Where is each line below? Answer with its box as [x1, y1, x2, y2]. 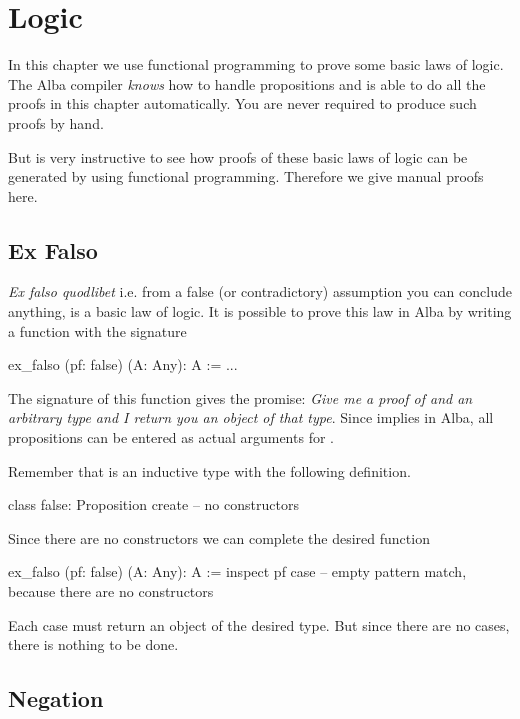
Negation [8, 683, 104, 714]
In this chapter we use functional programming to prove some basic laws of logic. [8, 54, 504, 75]
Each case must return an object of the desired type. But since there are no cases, [8, 614, 510, 635]
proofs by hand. [8, 112, 104, 133]
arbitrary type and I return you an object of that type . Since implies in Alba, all [8, 407, 494, 428]
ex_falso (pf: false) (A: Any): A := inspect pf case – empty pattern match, [8, 561, 467, 582]
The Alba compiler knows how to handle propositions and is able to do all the [8, 73, 486, 94]
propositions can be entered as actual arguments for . [8, 427, 334, 448]
